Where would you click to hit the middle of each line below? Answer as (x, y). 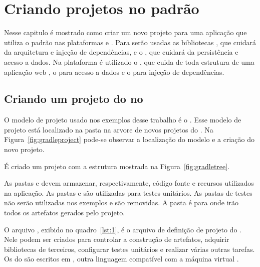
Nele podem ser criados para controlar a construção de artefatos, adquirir (117, 239)
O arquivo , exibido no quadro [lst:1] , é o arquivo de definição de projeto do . (123, 229)
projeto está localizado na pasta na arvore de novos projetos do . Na (109, 129)
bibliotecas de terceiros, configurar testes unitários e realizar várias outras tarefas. (129, 249)
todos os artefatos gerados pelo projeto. (65, 213)
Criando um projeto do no (74, 99)
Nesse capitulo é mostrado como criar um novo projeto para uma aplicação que (125, 32)
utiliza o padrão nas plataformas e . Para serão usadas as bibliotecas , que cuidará (130, 42)
